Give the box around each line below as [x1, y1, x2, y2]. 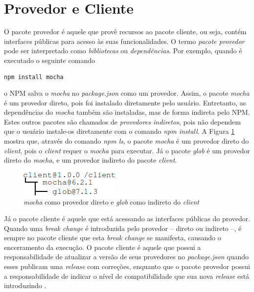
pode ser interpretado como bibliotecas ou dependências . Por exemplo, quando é [4, 45, 242, 56]
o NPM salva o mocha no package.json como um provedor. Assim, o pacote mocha [4, 88, 250, 98]
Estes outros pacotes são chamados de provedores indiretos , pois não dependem [4, 116, 241, 126]
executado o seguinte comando [4, 55, 95, 65]
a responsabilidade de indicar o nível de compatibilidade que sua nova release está [4, 271, 250, 281]
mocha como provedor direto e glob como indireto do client [23, 197, 199, 207]
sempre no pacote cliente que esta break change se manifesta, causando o [4, 232, 221, 243]
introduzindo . [4, 280, 46, 291]
